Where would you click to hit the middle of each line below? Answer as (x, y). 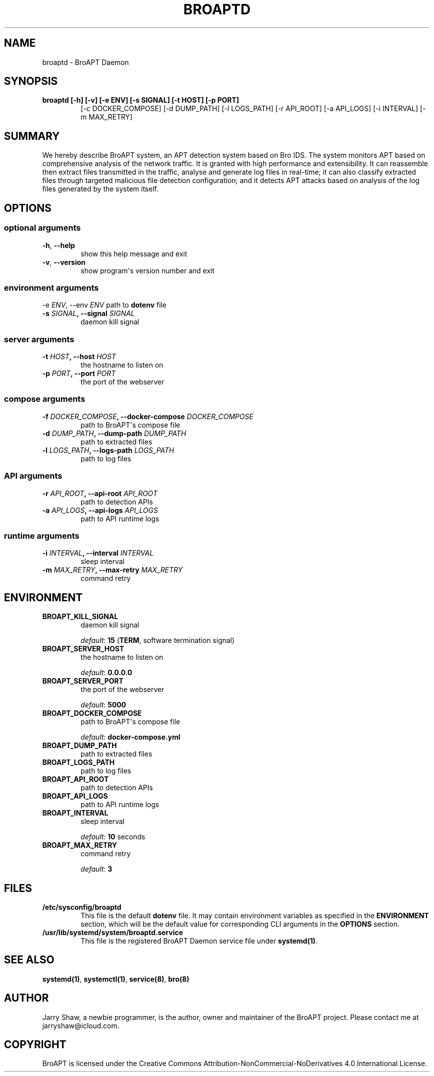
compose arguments (45, 399)
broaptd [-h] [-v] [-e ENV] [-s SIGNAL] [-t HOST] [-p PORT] (141, 100)
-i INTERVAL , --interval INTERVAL (98, 553)
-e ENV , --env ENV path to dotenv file (104, 305)
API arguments (33, 476)
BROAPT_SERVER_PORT (83, 681)
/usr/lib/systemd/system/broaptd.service (113, 932)
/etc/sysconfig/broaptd (82, 907)
